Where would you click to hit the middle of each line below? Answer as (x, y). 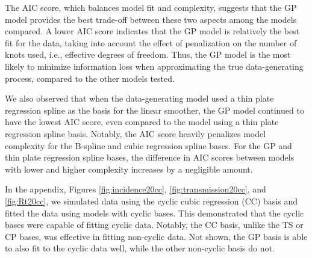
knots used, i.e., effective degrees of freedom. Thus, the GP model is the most (148, 54)
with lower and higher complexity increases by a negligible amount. (129, 169)
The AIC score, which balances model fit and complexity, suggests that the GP (151, 7)
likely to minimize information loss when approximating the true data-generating (154, 66)
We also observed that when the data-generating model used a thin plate (139, 98)
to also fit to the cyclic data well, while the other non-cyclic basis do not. (140, 248)
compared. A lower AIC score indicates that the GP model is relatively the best (152, 31)
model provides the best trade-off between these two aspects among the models (151, 19)
